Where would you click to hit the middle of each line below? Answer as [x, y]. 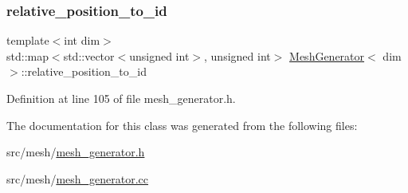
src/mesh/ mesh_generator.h [76, 152]
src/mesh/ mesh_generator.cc [78, 178]
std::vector [89, 55]
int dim [82, 40]
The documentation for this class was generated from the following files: [182, 125]
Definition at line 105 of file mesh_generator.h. [121, 98]
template [28, 40]
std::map [27, 55]
